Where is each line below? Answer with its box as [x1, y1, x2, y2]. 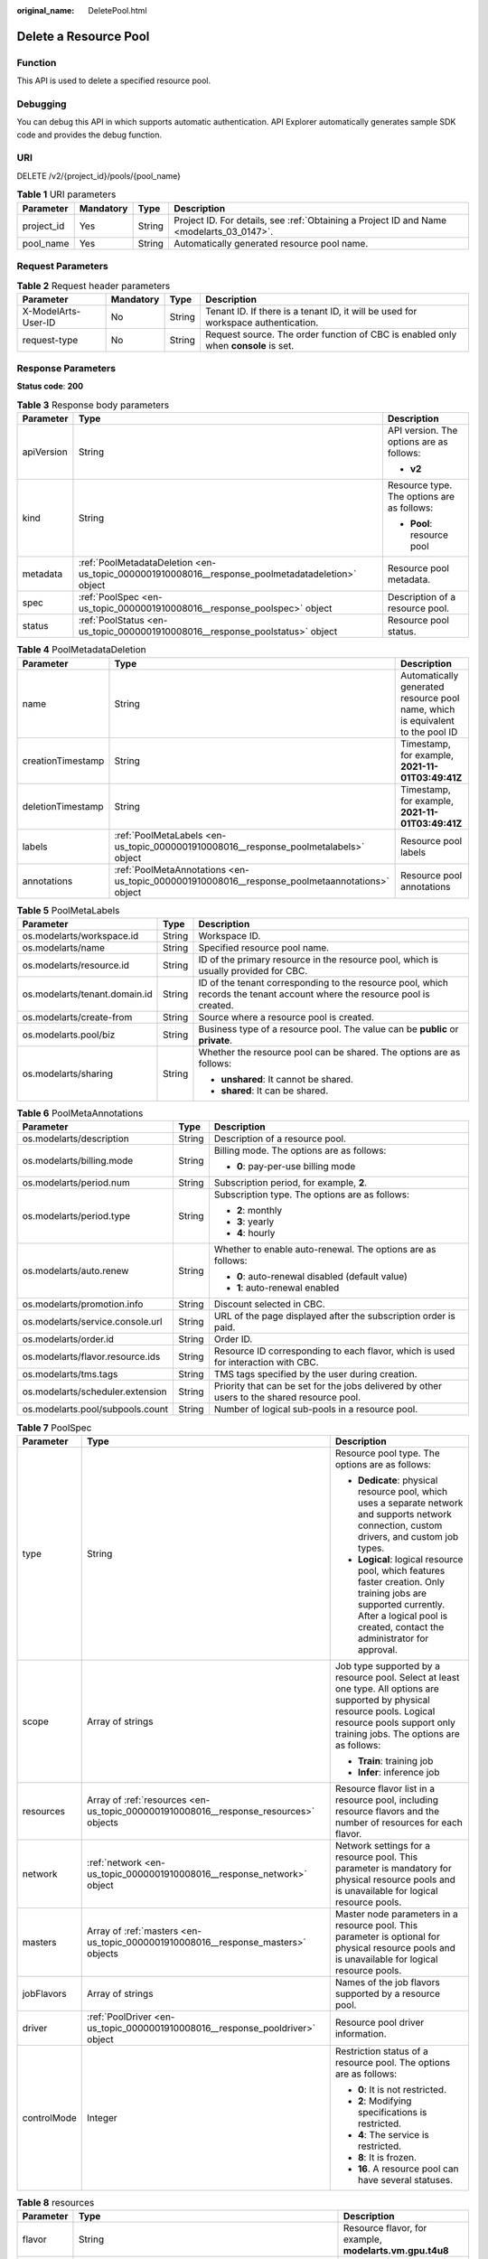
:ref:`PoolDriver [87, 2011, 153, 2023]
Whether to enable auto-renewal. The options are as [213, 1243, 437, 1256]
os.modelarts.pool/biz [22, 1028, 116, 1041]
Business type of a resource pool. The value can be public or [198, 1022, 459, 1035]
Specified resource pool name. [198, 941, 330, 953]
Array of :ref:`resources [87, 1794, 187, 1806]
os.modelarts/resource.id [22, 959, 130, 971]
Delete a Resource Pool [16, 28, 150, 44]
